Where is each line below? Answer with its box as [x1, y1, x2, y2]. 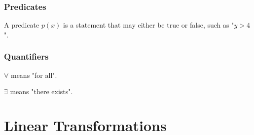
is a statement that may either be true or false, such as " [63, 20, 234, 30]
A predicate [4, 20, 39, 30]
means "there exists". [10, 86, 73, 97]
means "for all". [10, 69, 57, 80]
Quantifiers [4, 50, 49, 63]
